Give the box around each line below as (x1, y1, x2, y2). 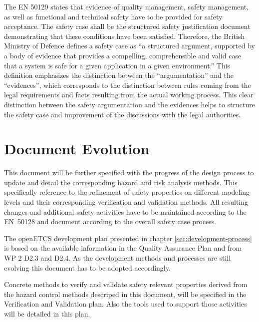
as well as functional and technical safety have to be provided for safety (4, 11, 223, 21)
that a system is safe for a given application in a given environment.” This (4, 60, 231, 70)
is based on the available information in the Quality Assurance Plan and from (4, 243, 242, 253)
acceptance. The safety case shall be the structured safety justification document (4, 21, 251, 31)
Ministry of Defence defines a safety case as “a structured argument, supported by (4, 40, 255, 51)
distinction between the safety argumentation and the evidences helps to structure (4, 99, 255, 109)
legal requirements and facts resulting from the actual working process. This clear (4, 89, 254, 100)
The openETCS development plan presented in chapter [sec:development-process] (4, 233, 252, 243)
